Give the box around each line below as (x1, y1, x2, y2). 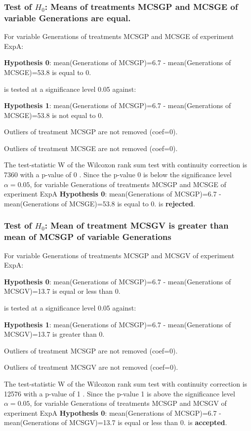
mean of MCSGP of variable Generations (4, 231, 171, 243)
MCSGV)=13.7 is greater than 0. (4, 329, 105, 339)
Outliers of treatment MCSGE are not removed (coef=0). (4, 143, 178, 153)
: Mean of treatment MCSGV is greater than (44, 219, 229, 232)
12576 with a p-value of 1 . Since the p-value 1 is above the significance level (4, 388, 235, 398)
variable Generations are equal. (4, 11, 131, 24)
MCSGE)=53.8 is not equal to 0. (4, 110, 104, 120)
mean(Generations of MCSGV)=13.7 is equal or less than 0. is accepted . (4, 417, 227, 428)
